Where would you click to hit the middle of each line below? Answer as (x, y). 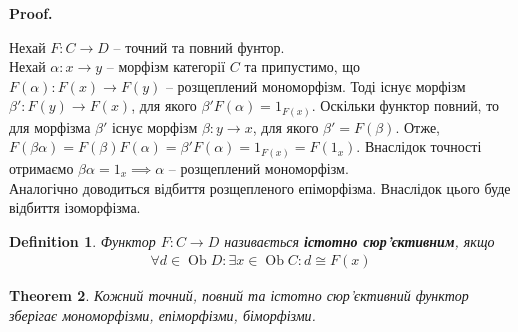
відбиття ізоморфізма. (75, 207)
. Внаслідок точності (419, 146)
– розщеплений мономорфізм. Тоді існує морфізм (315, 85)
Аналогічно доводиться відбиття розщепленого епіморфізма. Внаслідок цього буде (260, 187)
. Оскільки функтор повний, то (405, 105)
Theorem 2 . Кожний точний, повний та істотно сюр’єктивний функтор (239, 295)
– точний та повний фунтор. (199, 46)
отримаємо (41, 168)
